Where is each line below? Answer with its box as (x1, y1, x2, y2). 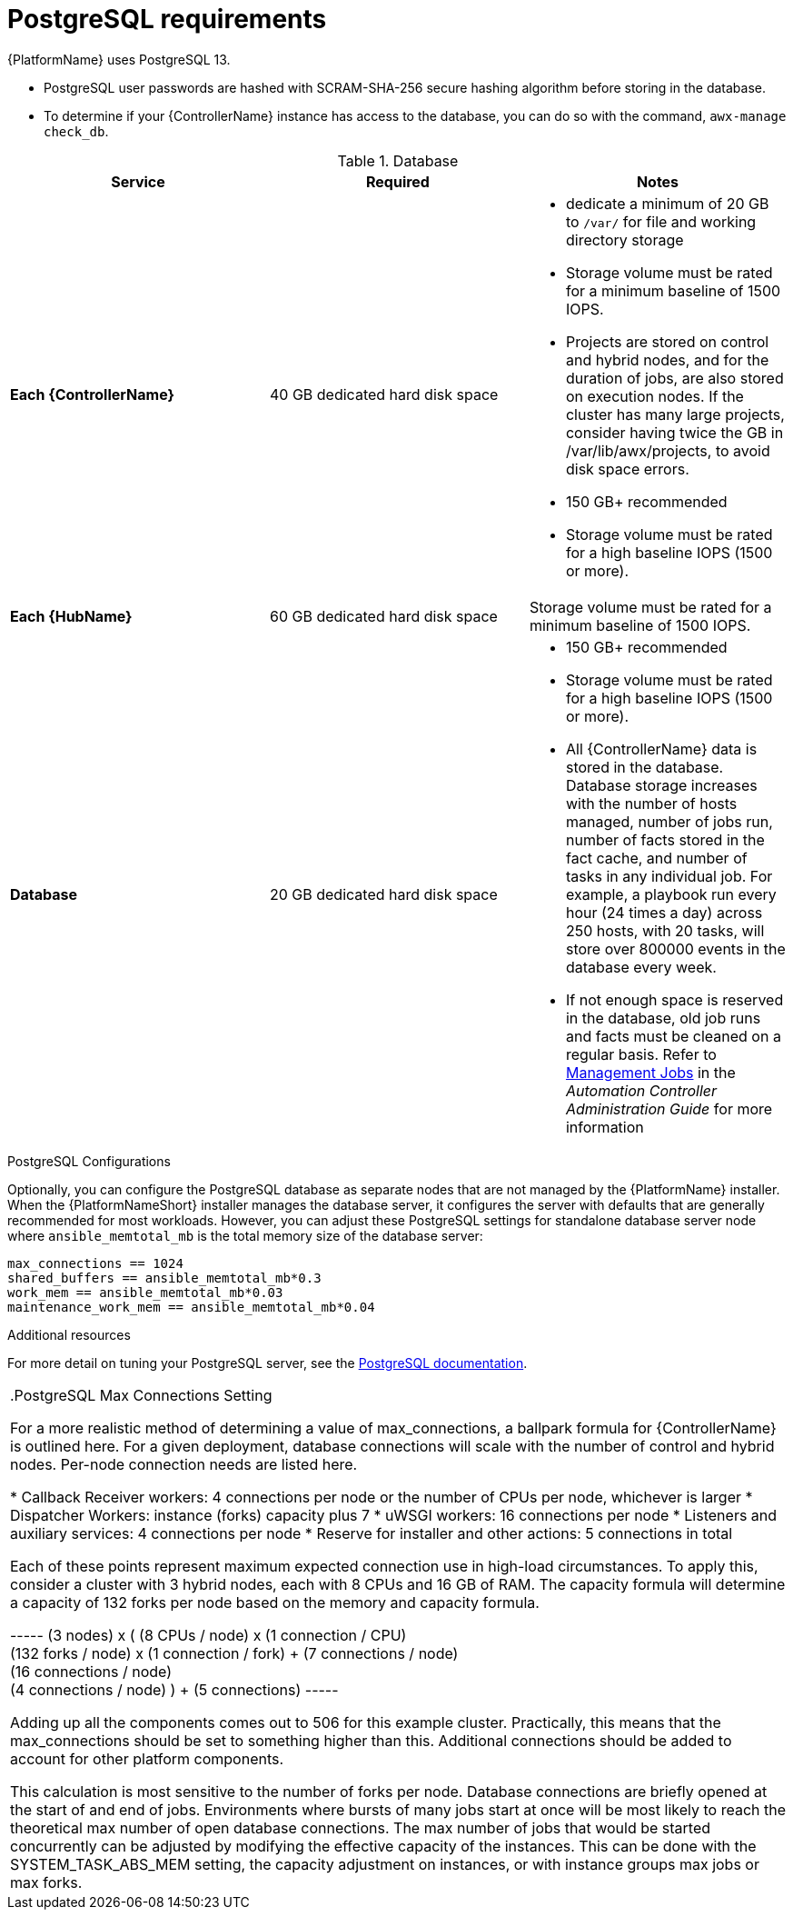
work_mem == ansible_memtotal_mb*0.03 (7, 1284, 283, 1300)
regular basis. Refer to (565, 1044, 717, 1063)
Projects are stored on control (565, 332, 769, 351)
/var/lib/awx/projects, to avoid (565, 441, 770, 460)
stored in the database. (565, 757, 724, 776)
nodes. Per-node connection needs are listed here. (10, 1454, 358, 1473)
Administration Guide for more (565, 1099, 773, 1118)
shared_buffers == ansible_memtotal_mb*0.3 (7, 1270, 322, 1285)
